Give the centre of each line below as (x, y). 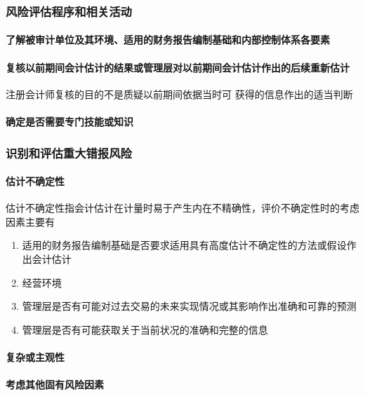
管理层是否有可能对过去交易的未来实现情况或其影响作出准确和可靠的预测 (189, 306)
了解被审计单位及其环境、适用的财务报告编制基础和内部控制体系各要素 (168, 40)
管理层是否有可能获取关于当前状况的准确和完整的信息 (145, 329)
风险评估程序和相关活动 (69, 11)
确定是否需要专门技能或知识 (69, 122)
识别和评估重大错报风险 (69, 152)
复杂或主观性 (35, 357)
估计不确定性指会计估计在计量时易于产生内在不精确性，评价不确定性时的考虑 (182, 208)
